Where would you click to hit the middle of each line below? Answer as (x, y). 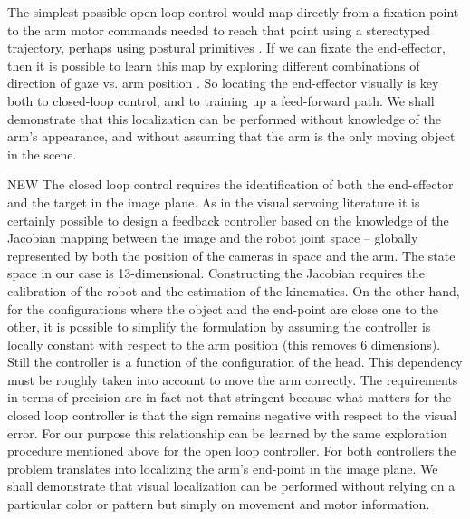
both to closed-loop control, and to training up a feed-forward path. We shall (221, 100)
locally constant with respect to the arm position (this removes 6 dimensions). (224, 344)
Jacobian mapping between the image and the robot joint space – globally (213, 238)
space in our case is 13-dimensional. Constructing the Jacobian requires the (216, 273)
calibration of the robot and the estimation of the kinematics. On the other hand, (234, 290)
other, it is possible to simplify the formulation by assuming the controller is (219, 327)
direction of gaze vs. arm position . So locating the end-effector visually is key (223, 83)
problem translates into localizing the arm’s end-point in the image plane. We (223, 468)
